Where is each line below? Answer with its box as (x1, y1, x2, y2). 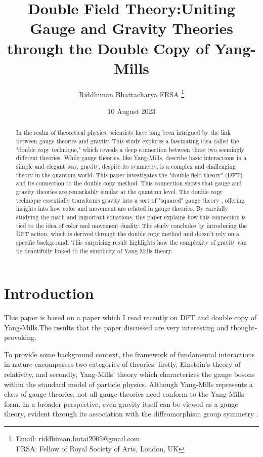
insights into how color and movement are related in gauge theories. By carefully (16, 204, 228, 213)
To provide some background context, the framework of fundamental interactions (4, 349, 255, 359)
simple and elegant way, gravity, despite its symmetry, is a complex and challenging (16, 162, 236, 170)
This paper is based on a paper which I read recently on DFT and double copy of (4, 312, 256, 323)
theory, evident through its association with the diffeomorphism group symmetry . (4, 408, 259, 419)
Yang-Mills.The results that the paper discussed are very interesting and (4, 322, 229, 332)
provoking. (4, 332, 36, 342)
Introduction (4, 283, 94, 303)
